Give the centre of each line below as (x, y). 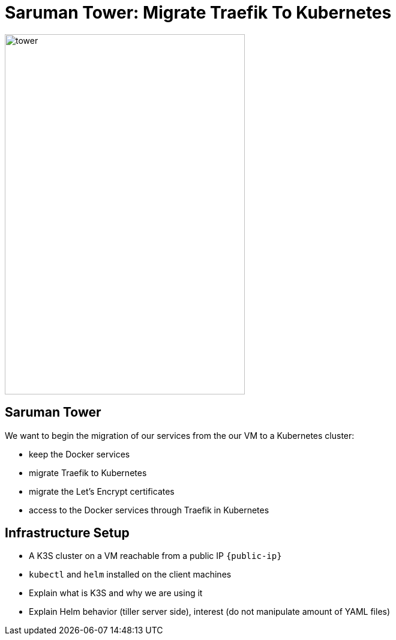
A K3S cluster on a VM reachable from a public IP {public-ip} (155, 556)
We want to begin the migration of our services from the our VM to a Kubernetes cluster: (180, 435)
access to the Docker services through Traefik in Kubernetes (149, 510)
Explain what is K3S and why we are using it (116, 593)
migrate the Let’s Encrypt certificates (102, 491)
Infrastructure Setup (67, 533)
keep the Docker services (79, 454)
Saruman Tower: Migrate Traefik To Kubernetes (198, 13)
